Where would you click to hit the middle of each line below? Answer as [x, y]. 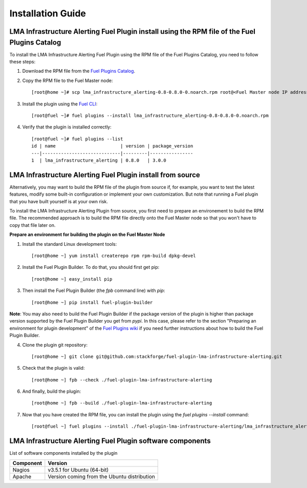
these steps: [23, 62]
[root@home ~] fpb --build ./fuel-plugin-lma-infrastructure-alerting [122, 403]
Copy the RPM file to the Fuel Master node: [68, 80]
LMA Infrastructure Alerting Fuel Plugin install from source [105, 175]
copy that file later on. [32, 225]
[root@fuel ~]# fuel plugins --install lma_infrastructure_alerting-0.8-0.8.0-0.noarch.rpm [150, 115]
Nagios [21, 470]
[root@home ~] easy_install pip [72, 279]
